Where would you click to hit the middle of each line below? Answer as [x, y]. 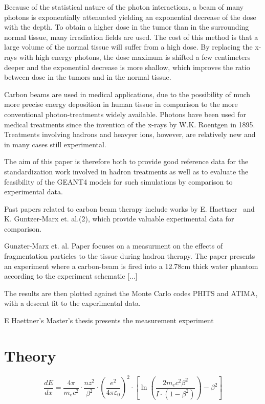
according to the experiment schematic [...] [71, 276]
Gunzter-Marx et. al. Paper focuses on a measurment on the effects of [114, 246]
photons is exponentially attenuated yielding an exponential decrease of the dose [130, 17]
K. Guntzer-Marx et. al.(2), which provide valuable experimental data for [119, 219]
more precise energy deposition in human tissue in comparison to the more [121, 104]
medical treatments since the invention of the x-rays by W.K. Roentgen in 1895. [130, 124]
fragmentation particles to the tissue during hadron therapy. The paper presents [130, 256]
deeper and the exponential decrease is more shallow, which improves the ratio [127, 67]
